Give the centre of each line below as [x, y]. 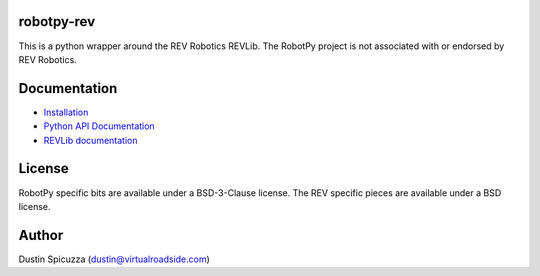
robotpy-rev [56, 21]
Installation [66, 112]
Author [41, 235]
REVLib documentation [90, 140]
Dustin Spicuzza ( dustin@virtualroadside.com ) [114, 259]
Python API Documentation [99, 126]
